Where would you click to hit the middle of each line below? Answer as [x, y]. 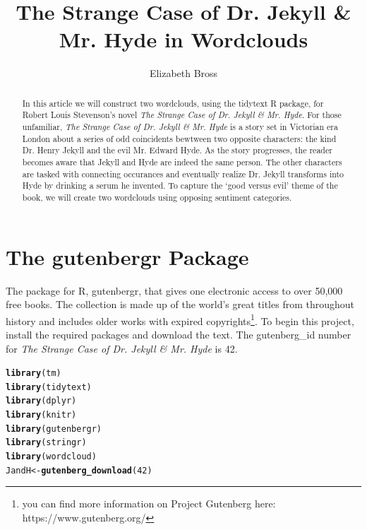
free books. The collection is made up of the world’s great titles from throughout [180, 304]
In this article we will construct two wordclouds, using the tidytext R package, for [173, 103]
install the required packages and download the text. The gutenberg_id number [179, 334]
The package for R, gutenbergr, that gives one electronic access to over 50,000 [174, 290]
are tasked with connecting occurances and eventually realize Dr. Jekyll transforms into [183, 173]
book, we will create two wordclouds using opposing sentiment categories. [157, 197]
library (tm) [34, 373]
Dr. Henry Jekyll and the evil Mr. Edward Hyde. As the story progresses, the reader [177, 150]
